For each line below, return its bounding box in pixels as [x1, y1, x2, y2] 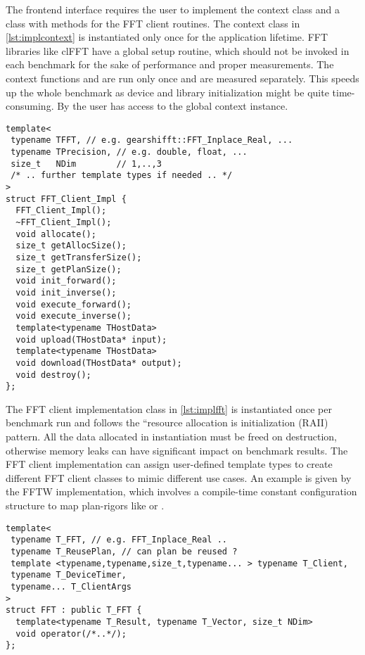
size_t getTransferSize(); [15, 252, 142, 262]
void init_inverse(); [15, 287, 117, 298]
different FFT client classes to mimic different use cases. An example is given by [6, 470, 352, 485]
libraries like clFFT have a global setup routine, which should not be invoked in [6, 43, 350, 58]
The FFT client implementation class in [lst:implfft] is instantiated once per [6, 401, 332, 416]
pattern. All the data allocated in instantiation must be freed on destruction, [6, 429, 337, 444]
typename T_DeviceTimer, [11, 570, 127, 580]
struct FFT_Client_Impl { [6, 193, 127, 204]
